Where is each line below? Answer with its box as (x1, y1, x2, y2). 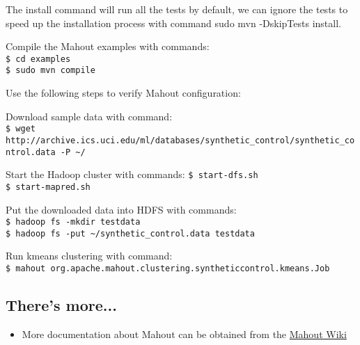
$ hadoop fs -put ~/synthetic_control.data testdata (6, 228, 255, 239)
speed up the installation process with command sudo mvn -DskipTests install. (6, 15, 341, 30)
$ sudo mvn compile (6, 65, 95, 76)
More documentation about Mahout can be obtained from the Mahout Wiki (22, 326, 347, 341)
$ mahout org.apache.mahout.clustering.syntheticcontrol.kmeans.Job (6, 264, 330, 274)
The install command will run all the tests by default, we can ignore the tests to (6, 2, 348, 16)
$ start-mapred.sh (6, 182, 91, 192)
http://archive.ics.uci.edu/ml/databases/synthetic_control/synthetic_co (6, 135, 355, 145)
